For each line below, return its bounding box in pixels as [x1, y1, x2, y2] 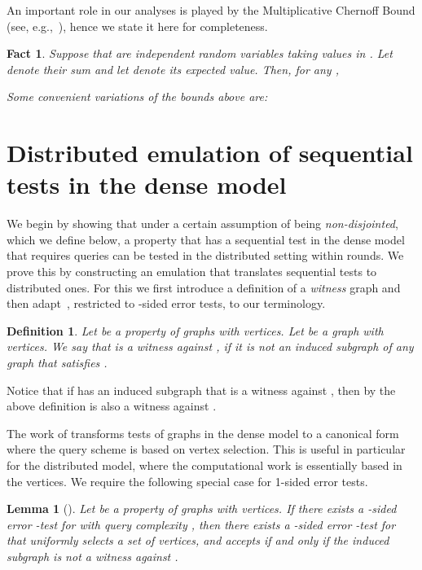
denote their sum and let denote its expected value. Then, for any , [7, 60, 339, 77]
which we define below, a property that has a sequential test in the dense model [7, 230, 405, 248]
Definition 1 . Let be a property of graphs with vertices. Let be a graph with [7, 322, 384, 339]
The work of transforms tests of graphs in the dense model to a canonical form [7, 424, 399, 441]
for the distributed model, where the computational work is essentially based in [7, 457, 402, 473]
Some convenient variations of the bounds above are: [7, 88, 268, 105]
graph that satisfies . [7, 354, 108, 371]
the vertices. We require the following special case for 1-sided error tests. [7, 472, 368, 489]
